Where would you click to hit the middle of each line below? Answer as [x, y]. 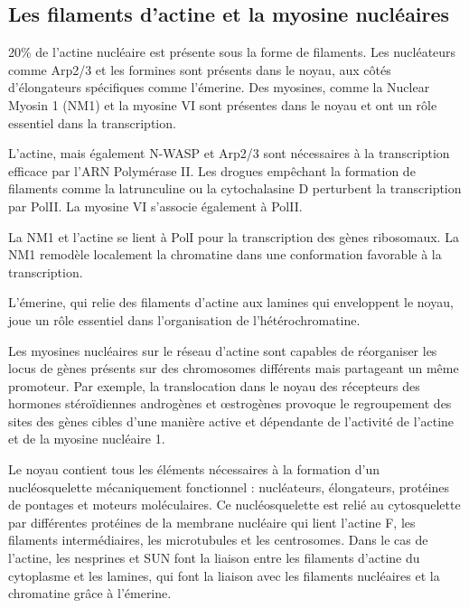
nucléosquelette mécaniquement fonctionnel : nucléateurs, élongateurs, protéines [229, 486]
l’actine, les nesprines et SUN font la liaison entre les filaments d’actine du [214, 558]
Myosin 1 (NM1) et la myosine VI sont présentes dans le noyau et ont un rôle [223, 104]
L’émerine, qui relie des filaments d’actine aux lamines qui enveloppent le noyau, [231, 302]
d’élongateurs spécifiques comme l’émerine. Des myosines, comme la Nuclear [219, 87]
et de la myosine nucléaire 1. [87, 439]
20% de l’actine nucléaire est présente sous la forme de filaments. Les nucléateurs [232, 52]
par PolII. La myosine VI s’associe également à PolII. [155, 206]
